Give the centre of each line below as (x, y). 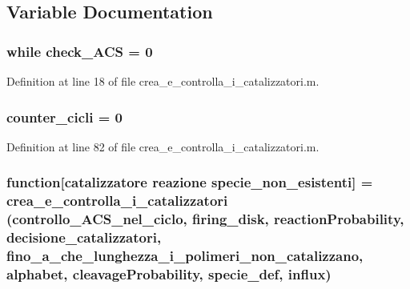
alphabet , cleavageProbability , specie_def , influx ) (169, 273)
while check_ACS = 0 (80, 51)
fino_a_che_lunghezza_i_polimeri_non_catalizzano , (185, 256)
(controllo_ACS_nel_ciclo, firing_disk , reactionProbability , (205, 219)
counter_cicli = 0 (64, 116)
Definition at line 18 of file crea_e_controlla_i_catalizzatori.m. (163, 81)
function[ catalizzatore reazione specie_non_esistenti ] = (190, 182)
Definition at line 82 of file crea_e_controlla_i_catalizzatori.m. (163, 146)
